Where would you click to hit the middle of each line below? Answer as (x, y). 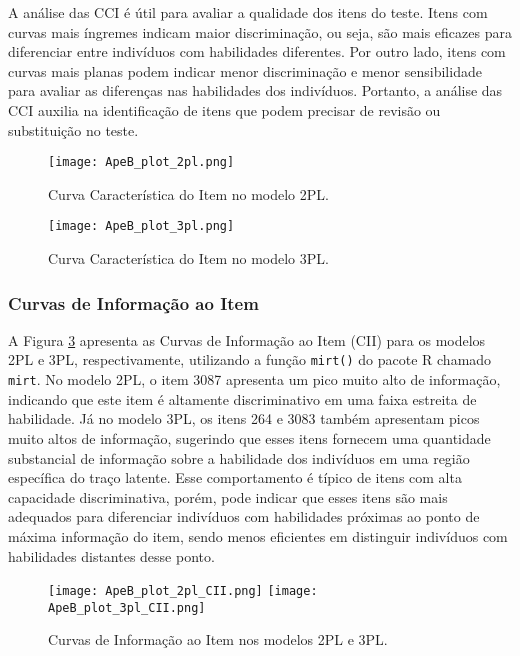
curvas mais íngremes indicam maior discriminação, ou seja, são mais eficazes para (260, 31)
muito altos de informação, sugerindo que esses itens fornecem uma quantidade (249, 437)
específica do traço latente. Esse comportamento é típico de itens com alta (235, 477)
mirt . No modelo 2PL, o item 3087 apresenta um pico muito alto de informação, (254, 379)
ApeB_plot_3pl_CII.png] (127, 607)
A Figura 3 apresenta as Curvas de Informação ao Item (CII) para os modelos (247, 339)
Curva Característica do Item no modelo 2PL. (188, 193)
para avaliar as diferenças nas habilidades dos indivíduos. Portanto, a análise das (255, 90)
